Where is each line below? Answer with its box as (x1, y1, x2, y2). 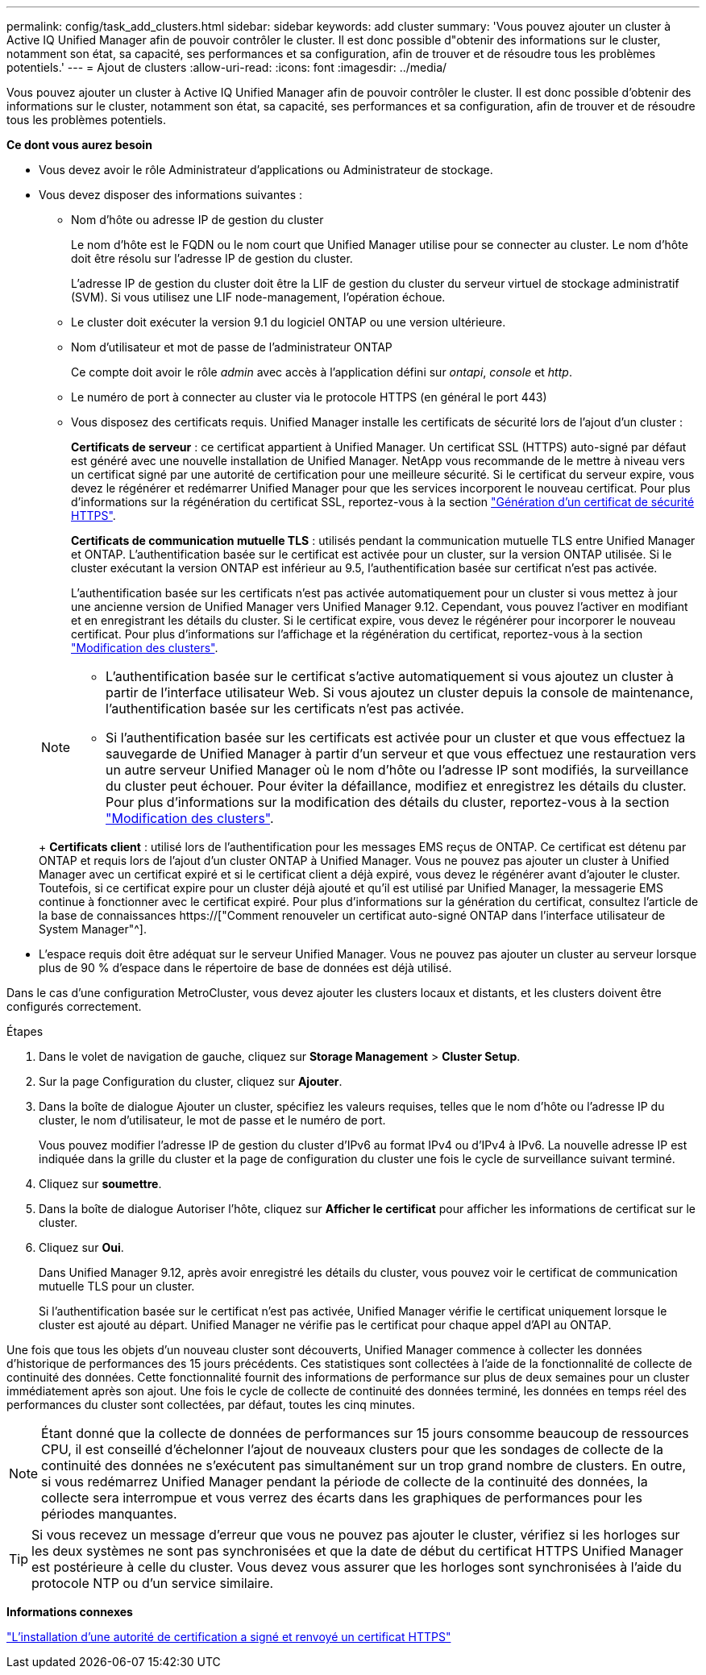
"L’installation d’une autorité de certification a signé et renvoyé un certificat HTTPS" (6, 1630, 451, 1644)
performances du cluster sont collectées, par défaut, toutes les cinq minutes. (6, 1398, 415, 1411)
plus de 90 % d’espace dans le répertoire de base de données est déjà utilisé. (39, 961, 452, 975)
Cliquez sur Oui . (39, 1241, 124, 1254)
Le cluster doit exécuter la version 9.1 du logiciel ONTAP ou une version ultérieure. (71, 315, 506, 329)
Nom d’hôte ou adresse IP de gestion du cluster (71, 213, 324, 227)
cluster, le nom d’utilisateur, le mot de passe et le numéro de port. (39, 1113, 386, 1127)
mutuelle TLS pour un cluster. (39, 1279, 195, 1293)
